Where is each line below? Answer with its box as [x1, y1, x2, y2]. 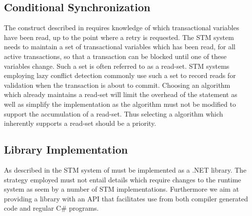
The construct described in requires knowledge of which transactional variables [4, 22, 239, 33]
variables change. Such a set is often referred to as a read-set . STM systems [4, 60, 230, 71]
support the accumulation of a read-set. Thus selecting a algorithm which [4, 108, 223, 118]
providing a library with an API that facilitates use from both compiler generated [4, 193, 248, 203]
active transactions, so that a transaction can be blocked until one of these [4, 51, 227, 61]
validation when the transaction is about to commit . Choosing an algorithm [4, 79, 231, 90]
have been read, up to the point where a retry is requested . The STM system [4, 32, 234, 42]
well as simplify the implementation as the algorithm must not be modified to [4, 98, 236, 109]
